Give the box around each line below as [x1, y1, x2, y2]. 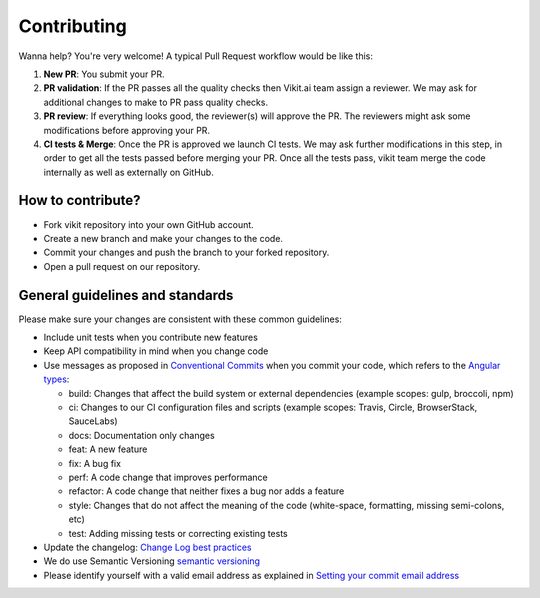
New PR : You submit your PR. [43, 68, 165, 80]
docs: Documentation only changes [68, 429, 215, 441]
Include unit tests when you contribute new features [43, 331, 259, 344]
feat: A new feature [68, 443, 148, 455]
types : [43, 373, 70, 385]
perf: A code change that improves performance [68, 471, 269, 483]
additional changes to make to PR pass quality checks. [43, 96, 269, 108]
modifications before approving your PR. [43, 124, 210, 136]
